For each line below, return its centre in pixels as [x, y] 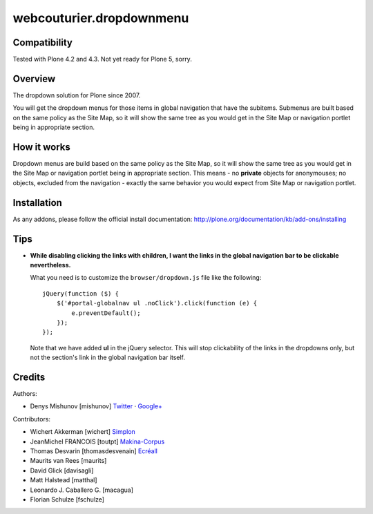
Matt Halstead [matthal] [64, 480]
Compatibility [42, 42]
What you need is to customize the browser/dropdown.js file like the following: [146, 278]
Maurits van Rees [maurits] [68, 461]
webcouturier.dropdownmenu [101, 18]
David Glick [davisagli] [62, 470]
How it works [41, 147]
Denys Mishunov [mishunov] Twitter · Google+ [96, 406]
